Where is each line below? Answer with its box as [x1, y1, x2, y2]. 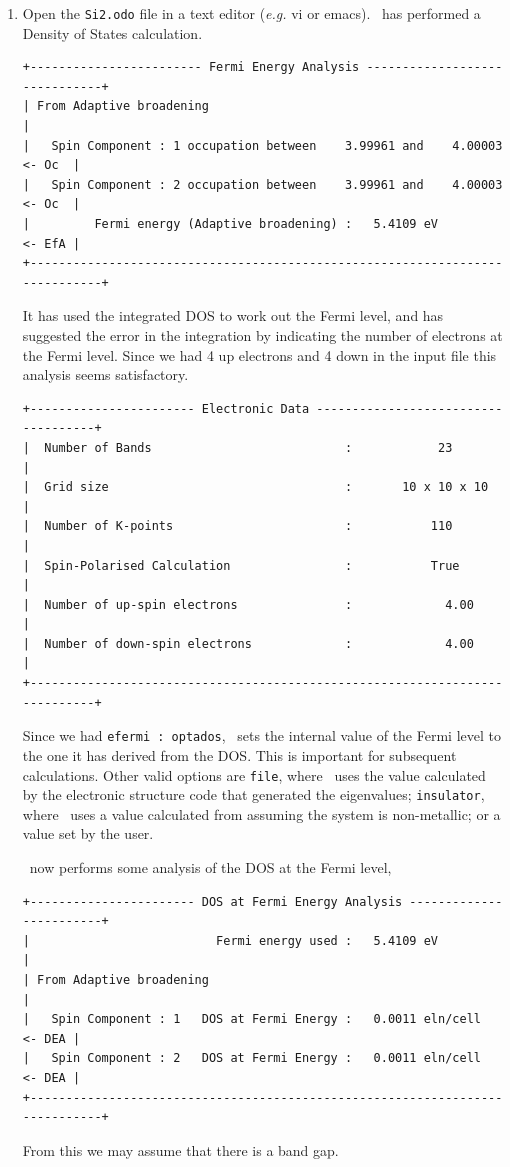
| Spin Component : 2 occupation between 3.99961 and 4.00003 [22, 177, 503, 192]
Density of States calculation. [22, 22, 203, 43]
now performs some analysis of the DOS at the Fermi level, [29, 857, 392, 877]
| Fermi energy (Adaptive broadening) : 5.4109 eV [22, 217, 439, 231]
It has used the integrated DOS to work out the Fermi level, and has [22, 305, 444, 326]
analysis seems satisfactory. [22, 364, 189, 385]
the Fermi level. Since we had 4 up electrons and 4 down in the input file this [22, 344, 497, 365]
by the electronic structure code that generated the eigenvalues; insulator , [22, 784, 485, 805]
